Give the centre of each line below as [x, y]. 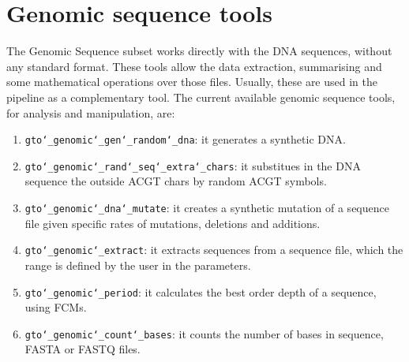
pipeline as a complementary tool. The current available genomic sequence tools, [201, 97]
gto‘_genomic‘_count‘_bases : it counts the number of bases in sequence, [204, 333]
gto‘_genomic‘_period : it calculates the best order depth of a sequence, [201, 291]
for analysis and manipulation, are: [91, 112]
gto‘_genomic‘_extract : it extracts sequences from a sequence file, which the [214, 250]
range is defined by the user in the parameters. [138, 265]
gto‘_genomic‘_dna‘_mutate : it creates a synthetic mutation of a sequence [207, 207]
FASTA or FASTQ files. [83, 349]
